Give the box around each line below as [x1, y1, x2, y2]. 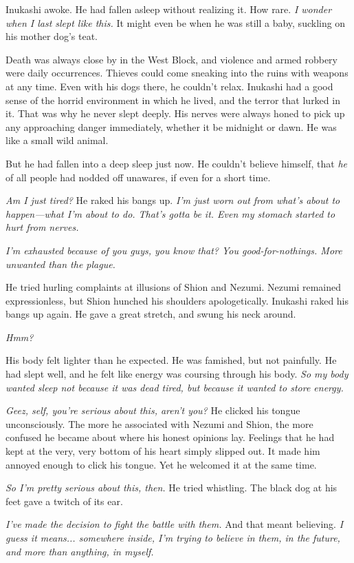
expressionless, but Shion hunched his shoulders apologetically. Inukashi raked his [5, 293, 349, 307]
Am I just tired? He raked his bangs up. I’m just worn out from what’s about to [5, 193, 340, 207]
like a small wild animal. [5, 133, 109, 147]
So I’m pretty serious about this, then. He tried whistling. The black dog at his [5, 480, 338, 495]
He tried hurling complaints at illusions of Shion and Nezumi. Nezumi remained [5, 280, 342, 294]
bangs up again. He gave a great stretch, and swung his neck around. [5, 307, 296, 321]
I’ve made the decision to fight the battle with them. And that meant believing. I [5, 517, 344, 531]
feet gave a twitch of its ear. [5, 493, 123, 508]
